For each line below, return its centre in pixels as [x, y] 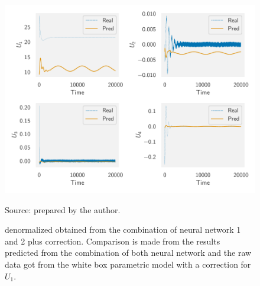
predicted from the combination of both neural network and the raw [128, 253]
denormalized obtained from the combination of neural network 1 [123, 229]
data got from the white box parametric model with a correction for [128, 264]
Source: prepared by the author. [63, 209]
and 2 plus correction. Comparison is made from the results [113, 241]
